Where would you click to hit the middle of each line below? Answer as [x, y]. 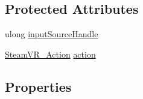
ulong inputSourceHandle [52, 34]
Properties [38, 86]
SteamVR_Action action [50, 54]
